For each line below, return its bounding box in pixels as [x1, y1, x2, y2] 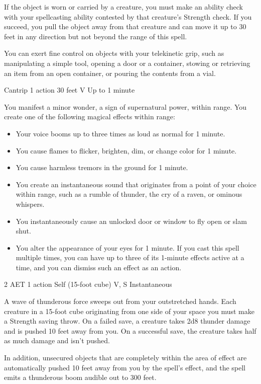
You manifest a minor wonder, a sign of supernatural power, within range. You [4, 101, 247, 112]
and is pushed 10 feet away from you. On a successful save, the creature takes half [4, 325, 256, 336]
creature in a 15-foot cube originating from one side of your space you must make [4, 305, 254, 316]
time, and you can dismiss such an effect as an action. [16, 262, 182, 272]
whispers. [16, 198, 45, 209]
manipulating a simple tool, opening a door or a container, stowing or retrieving [4, 57, 250, 68]
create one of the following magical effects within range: [4, 111, 175, 122]
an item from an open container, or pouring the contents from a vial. [4, 67, 216, 78]
